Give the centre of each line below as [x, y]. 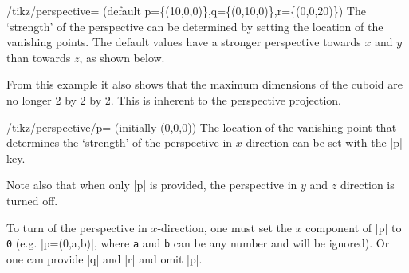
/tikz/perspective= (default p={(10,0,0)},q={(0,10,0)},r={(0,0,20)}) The [186, 10]
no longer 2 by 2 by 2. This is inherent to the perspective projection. [174, 99]
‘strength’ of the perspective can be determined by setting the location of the [195, 26]
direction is [367, 185]
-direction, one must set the [224, 227]
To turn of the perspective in [77, 227]
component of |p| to [354, 227]
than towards [39, 57]
